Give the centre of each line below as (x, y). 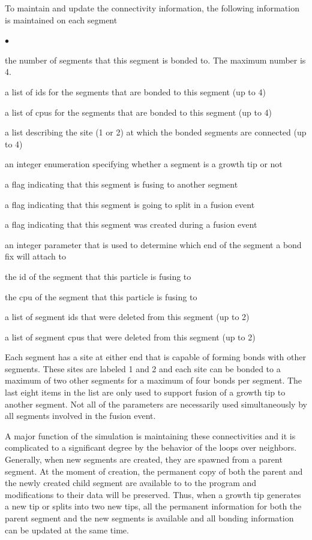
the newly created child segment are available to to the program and (131, 483)
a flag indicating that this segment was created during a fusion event (131, 224)
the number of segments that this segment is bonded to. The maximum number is (155, 60)
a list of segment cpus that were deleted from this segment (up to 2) (130, 337)
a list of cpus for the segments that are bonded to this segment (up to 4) (139, 112)
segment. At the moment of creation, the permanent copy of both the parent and (154, 471)
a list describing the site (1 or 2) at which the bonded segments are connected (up (156, 132)
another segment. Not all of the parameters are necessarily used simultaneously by (156, 404)
